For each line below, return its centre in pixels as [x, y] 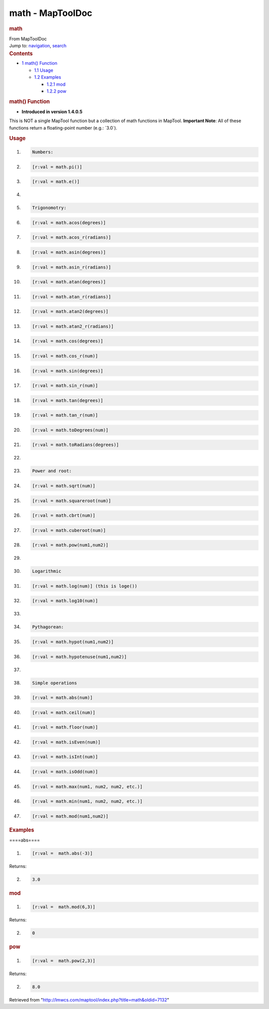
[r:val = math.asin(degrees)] [69, 252]
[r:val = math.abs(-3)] [63, 853]
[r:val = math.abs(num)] [63, 698]
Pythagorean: [48, 627]
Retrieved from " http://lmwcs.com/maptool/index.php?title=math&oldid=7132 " [89, 1000]
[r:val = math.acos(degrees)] [69, 222]
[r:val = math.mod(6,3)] [64, 907]
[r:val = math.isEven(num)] [66, 742]
